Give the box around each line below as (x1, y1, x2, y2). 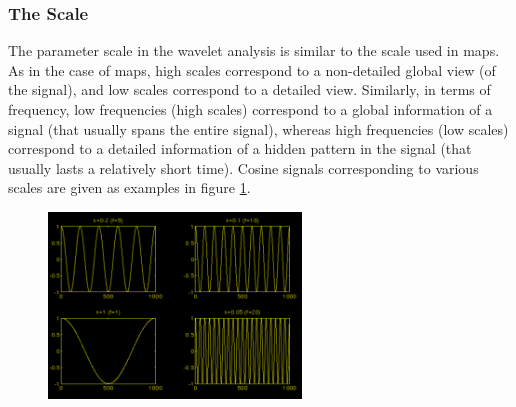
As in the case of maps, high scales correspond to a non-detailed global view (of (8, 59, 496, 80)
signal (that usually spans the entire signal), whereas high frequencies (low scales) (8, 118, 509, 139)
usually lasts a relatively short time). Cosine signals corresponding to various (8, 157, 479, 178)
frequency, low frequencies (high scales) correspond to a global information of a (8, 99, 493, 119)
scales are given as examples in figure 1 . (8, 177, 251, 198)
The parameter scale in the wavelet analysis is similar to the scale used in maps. (8, 40, 500, 61)
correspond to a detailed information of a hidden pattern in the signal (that (8, 138, 472, 159)
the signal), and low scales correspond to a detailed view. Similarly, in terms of (8, 79, 491, 100)
